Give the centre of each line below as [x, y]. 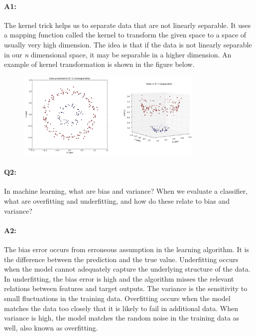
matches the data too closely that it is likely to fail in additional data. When [121, 308]
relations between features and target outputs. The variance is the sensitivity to [126, 288]
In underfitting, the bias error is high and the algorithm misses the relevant [119, 278]
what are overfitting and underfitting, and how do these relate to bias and [117, 201]
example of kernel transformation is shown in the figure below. [99, 64]
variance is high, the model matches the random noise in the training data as [122, 318]
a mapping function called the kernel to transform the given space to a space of [125, 35]
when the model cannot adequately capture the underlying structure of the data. [127, 269]
